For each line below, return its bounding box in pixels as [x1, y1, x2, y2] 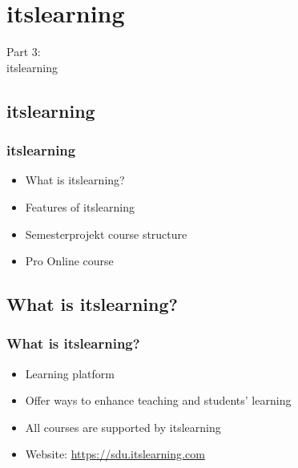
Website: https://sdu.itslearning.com [25, 446, 205, 462]
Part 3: [6, 43, 41, 60]
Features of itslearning [25, 198, 135, 215]
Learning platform [25, 365, 115, 381]
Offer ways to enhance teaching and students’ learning [25, 392, 292, 409]
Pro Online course [25, 252, 114, 269]
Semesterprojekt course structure [25, 225, 187, 242]
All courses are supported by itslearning [25, 418, 221, 435]
